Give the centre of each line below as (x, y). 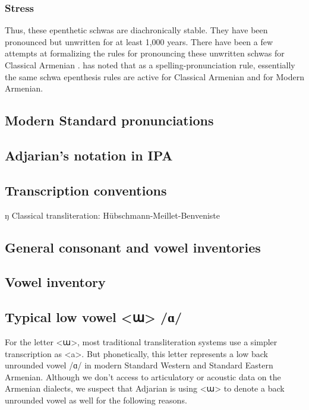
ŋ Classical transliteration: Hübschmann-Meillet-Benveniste (113, 215)
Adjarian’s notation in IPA (89, 155)
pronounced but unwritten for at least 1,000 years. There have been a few (139, 41)
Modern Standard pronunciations (109, 120)
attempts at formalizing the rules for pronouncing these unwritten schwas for (145, 53)
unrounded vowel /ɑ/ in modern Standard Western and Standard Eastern (139, 365)
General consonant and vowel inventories (133, 247)
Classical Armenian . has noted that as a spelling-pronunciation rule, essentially (150, 65)
